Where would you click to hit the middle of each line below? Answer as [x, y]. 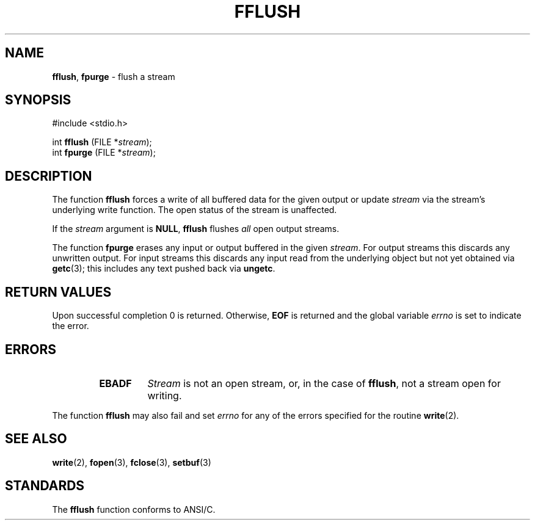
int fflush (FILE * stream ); [102, 142]
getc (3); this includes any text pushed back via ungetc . [164, 269]
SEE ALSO [36, 439]
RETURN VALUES [58, 292]
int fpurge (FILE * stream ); [104, 153]
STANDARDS [45, 486]
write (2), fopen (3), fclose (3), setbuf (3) [132, 462]
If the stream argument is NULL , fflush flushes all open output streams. [196, 229]
